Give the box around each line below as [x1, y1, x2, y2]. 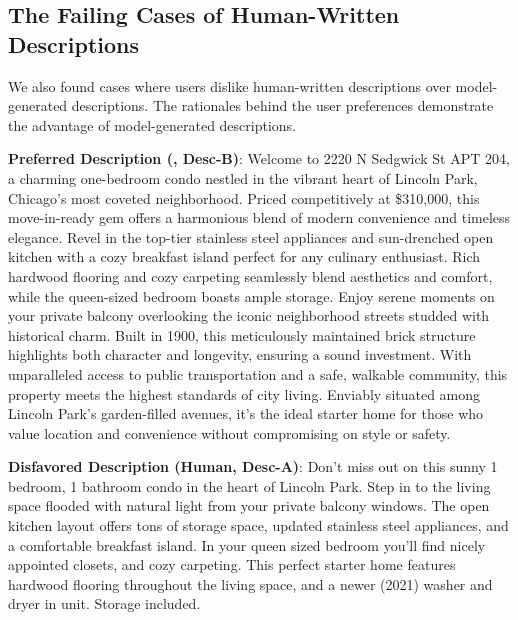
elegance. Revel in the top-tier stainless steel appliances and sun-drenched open [8, 226, 494, 247]
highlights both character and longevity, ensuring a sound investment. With [8, 344, 472, 365]
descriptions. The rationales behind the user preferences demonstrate [71, 95, 494, 116]
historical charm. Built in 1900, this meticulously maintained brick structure [8, 324, 476, 345]
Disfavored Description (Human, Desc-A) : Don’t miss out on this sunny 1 [8, 456, 498, 477]
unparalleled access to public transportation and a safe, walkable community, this [8, 363, 508, 384]
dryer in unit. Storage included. [8, 593, 201, 614]
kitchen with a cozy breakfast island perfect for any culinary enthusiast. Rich [8, 246, 481, 267]
